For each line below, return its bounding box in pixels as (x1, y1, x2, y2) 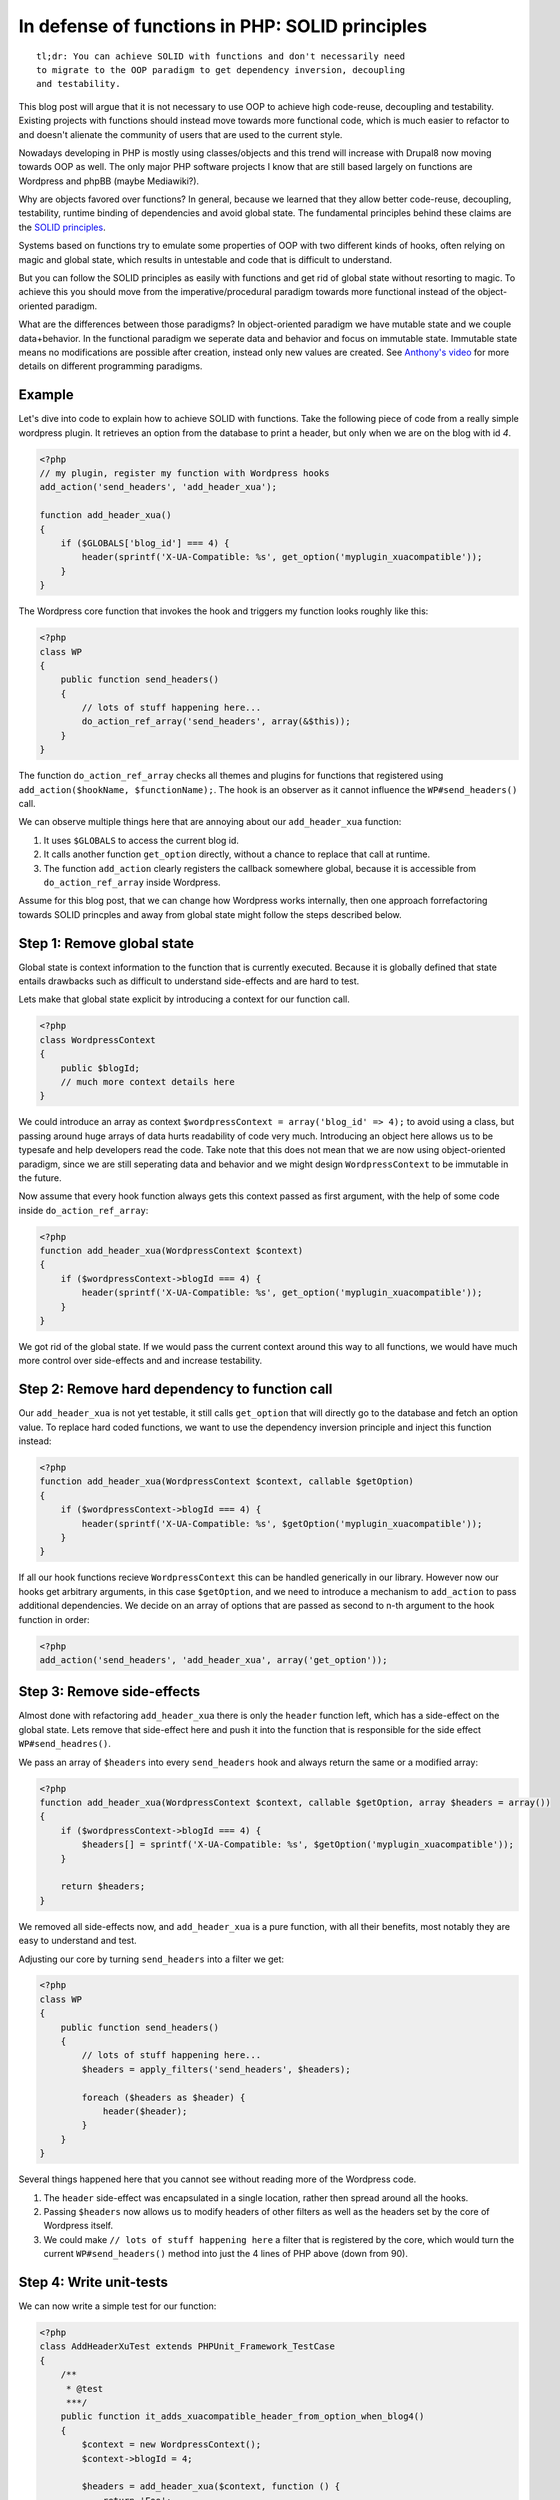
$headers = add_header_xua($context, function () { (81, 2481, 341, 2492)
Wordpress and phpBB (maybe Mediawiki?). (18, 175, 200, 187)
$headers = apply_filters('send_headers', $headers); (81, 2063, 351, 2075)
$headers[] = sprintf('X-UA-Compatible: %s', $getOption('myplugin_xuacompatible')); (81, 1839, 515, 1850)
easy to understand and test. (18, 1935, 137, 1947)
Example (18, 386, 74, 404)
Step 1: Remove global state (18, 935, 195, 952)
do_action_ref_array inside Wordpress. (43, 876, 221, 888)
